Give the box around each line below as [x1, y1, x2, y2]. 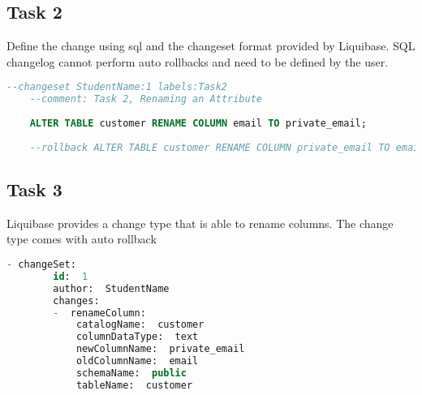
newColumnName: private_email [75, 343, 245, 355]
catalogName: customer [75, 319, 205, 331]
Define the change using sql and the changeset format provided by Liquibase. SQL [6, 37, 416, 54]
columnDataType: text [75, 331, 199, 343]
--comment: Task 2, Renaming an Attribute [29, 93, 262, 105]
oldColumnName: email [75, 355, 199, 367]
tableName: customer [75, 379, 193, 391]
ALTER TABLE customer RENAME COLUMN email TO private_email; [29, 118, 367, 130]
